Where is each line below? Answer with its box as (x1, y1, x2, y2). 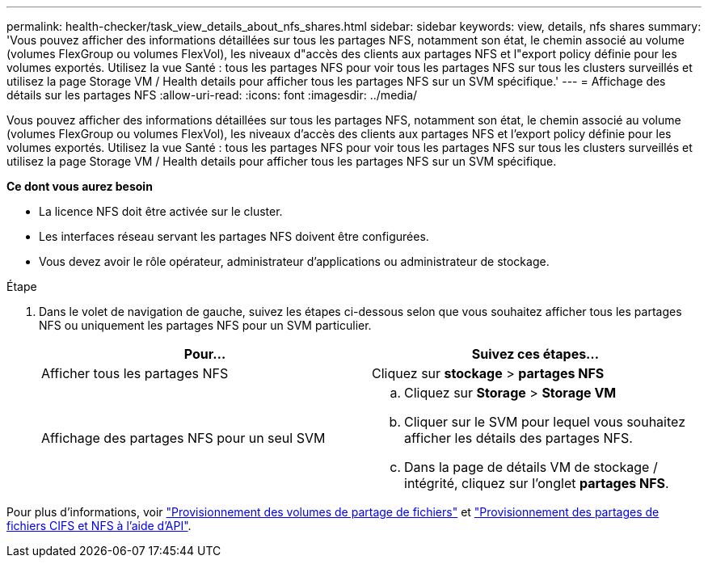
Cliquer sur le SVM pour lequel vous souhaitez (404, 414, 685, 430)
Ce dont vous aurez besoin (6, 179, 153, 193)
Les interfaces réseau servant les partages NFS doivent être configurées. (39, 229, 429, 243)
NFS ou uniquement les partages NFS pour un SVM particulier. (39, 318, 372, 332)
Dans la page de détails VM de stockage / (404, 459, 658, 475)
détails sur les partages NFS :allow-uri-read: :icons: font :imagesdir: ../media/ (6, 88, 418, 102)
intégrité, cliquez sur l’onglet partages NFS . (404, 475, 669, 491)
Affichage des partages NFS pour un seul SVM (41, 430, 326, 446)
